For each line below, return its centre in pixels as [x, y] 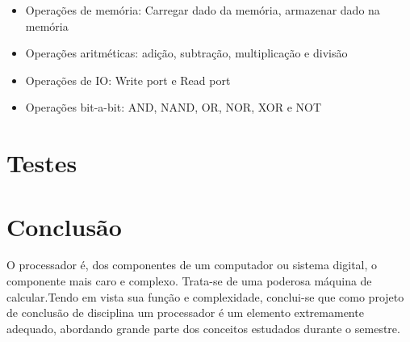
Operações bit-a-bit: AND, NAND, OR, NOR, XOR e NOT [174, 107]
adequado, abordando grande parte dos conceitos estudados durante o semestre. [203, 328]
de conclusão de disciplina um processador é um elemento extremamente [185, 312]
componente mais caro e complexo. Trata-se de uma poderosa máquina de [189, 281]
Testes [42, 163]
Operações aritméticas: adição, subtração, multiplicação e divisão [186, 53]
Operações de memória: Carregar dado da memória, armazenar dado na [203, 10]
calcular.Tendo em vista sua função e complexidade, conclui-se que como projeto [205, 296]
